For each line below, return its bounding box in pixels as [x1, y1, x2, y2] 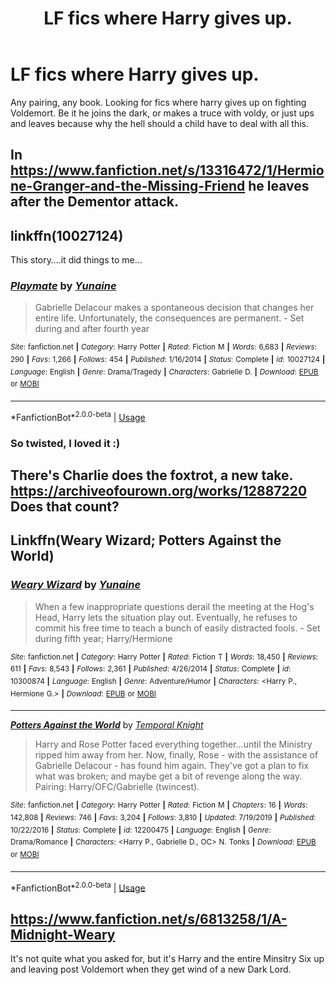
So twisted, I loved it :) [10, 436, 121, 450]
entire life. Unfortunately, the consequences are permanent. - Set [34, 312, 305, 324]
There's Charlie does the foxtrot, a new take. [10, 467, 293, 484]
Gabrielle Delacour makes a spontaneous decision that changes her [34, 302, 315, 314]
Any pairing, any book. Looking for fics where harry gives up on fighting [10, 96, 307, 108]
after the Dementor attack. [10, 193, 180, 211]
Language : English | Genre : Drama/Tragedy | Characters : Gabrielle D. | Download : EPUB [10, 367, 319, 377]
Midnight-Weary [10, 926, 116, 943]
